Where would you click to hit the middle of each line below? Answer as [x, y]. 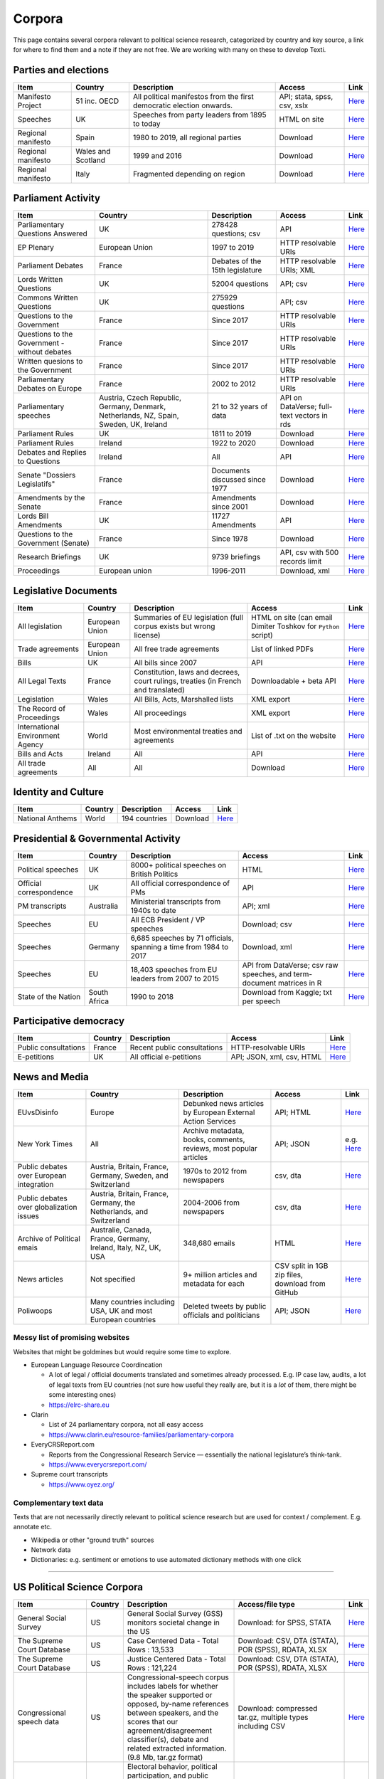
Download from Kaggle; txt [287, 992]
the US [139, 1632]
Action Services [209, 1121]
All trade [32, 763]
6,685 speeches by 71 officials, [182, 938]
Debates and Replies [52, 453]
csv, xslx [294, 105]
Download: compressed [278, 1709]
